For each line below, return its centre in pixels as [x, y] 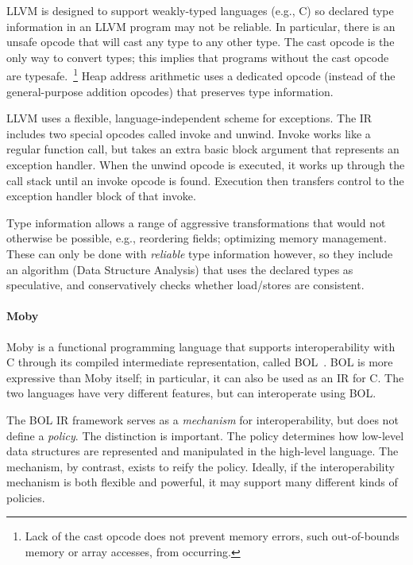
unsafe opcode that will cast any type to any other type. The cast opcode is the [201, 42]
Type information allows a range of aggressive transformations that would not [196, 222]
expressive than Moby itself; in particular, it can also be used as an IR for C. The [205, 377]
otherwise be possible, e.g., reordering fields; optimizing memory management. [197, 238]
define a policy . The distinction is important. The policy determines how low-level [205, 435]
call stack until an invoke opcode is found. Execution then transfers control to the [205, 180]
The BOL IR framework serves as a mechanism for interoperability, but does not [203, 419]
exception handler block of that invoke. [101, 196]
